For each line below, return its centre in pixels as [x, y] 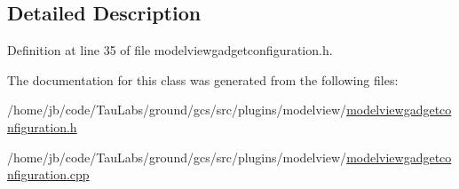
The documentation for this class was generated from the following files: [203, 79]
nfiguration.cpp [48, 174]
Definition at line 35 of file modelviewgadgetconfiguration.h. [170, 50]
